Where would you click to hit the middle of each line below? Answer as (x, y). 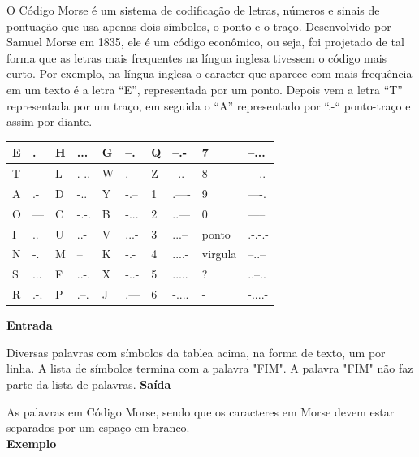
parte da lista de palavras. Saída (89, 384)
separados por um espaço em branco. (98, 427)
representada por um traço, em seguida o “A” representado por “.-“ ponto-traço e (209, 105)
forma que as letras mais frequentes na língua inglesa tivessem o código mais (197, 57)
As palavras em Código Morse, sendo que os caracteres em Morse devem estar (201, 411)
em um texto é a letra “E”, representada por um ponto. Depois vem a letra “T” (205, 89)
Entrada (30, 325)
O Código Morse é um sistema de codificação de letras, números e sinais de (193, 10)
